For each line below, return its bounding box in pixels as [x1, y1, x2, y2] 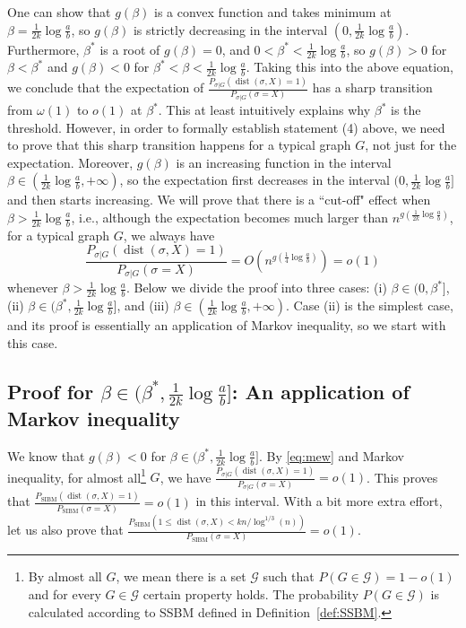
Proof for [7, 377, 94, 405]
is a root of [99, 39, 160, 58]
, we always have [123, 225, 215, 244]
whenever [7, 278, 58, 297]
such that [263, 567, 315, 586]
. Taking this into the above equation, [246, 57, 453, 76]
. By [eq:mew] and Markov [258, 446, 404, 465]
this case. [7, 333, 58, 352]
